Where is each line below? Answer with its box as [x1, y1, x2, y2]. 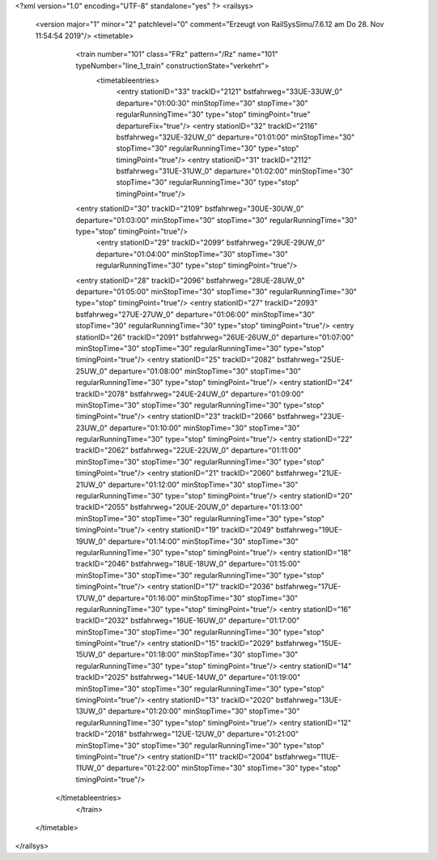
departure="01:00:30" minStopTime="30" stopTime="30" [116, 98, 308, 108]
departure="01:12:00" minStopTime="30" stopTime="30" [108, 479, 299, 490]
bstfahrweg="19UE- [275, 525, 342, 535]
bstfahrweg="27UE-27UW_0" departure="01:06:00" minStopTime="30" [75, 309, 316, 319]
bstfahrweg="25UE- [276, 355, 345, 365]
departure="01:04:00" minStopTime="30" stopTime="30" [95, 249, 289, 259]
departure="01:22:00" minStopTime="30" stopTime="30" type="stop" [106, 763, 342, 773]
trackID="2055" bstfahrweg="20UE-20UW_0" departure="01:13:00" [75, 503, 303, 512]
